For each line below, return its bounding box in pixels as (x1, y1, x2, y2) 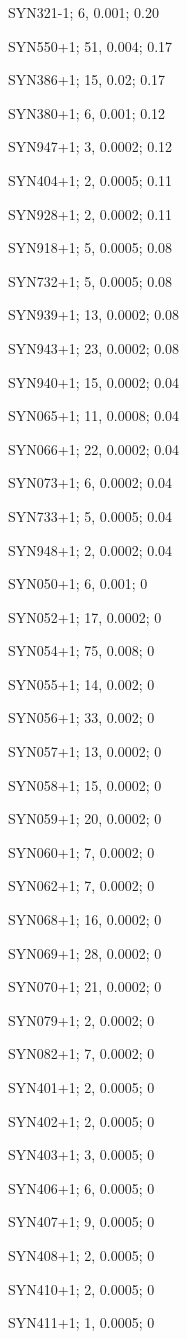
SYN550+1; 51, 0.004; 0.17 (8, 35, 173, 56)
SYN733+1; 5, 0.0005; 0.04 (8, 505, 173, 526)
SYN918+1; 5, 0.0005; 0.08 (8, 237, 173, 258)
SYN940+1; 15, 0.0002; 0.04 (8, 371, 180, 392)
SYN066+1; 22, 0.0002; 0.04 (8, 438, 180, 459)
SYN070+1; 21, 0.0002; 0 (8, 976, 162, 997)
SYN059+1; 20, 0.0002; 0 (8, 808, 162, 829)
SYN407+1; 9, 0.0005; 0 (8, 1211, 155, 1232)
